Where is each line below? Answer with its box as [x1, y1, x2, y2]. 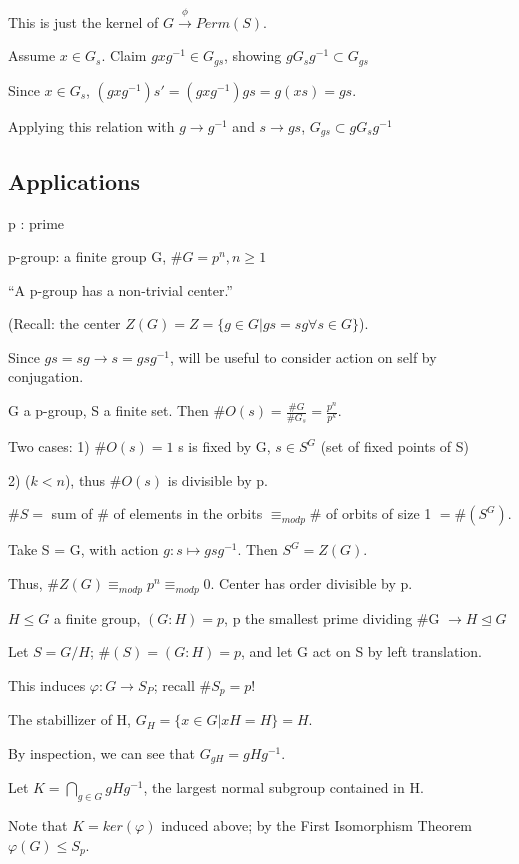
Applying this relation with [8, 115, 175, 136]
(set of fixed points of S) [320, 436, 470, 457]
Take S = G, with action [8, 539, 159, 560]
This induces [8, 674, 86, 695]
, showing [224, 45, 282, 66]
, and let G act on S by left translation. [241, 641, 482, 662]
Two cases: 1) [8, 436, 90, 457]
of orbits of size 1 [326, 503, 432, 524]
